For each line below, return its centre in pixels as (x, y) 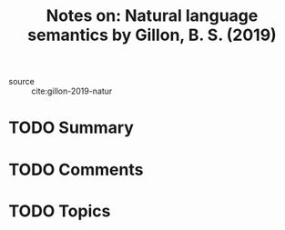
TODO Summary (71, 128)
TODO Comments (76, 170)
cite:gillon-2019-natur (72, 91)
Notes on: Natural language (152, 16)
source (22, 82)
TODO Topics (60, 211)
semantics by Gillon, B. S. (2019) (152, 35)
